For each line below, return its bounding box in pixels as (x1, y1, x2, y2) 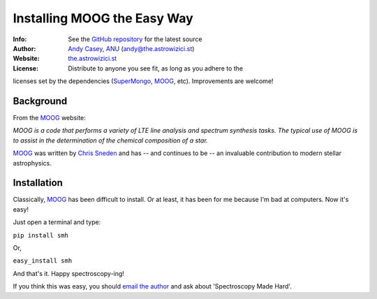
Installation (13, 177, 63, 189)
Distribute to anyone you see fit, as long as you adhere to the (68, 64, 244, 73)
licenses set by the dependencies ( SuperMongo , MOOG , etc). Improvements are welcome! (13, 77, 274, 85)
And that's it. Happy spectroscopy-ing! (13, 269, 125, 277)
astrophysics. (13, 159, 52, 167)
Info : (13, 35, 27, 43)
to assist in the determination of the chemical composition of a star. (13, 136, 209, 145)
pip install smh (13, 231, 69, 239)
